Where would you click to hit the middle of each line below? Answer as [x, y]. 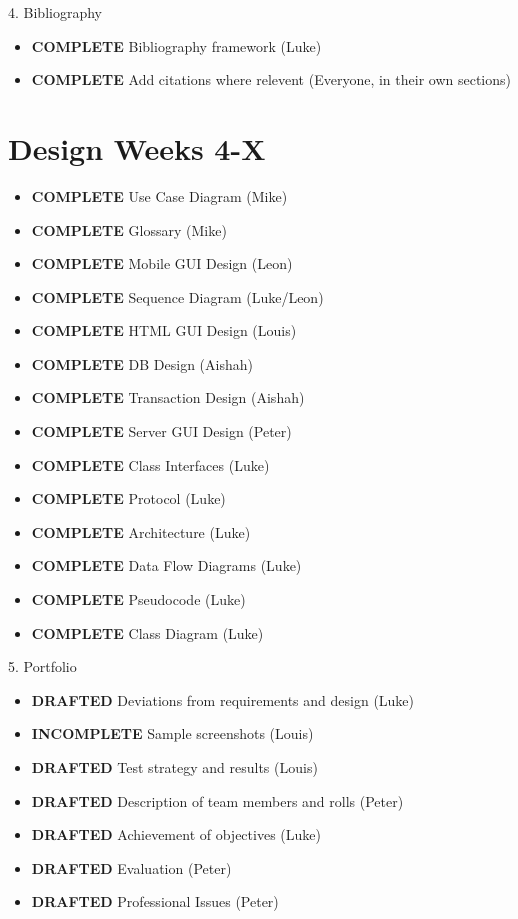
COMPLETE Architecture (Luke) [141, 531]
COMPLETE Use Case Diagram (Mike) [159, 195]
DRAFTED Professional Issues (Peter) [155, 901]
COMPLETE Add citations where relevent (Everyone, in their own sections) [271, 79]
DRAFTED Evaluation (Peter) [131, 867]
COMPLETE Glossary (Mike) [129, 229]
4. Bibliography [55, 12]
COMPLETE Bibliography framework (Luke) [176, 45]
